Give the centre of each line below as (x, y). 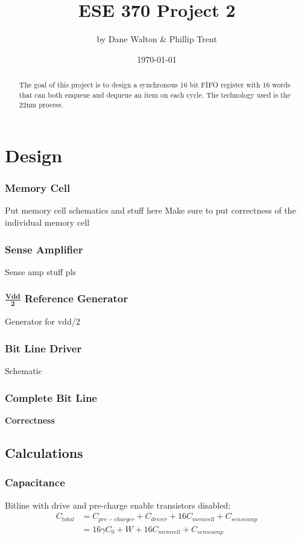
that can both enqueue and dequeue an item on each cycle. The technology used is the (155, 94)
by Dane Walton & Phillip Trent (157, 39)
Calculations (44, 453)
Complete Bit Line (51, 397)
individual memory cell (47, 222)
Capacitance (35, 482)
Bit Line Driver (43, 348)
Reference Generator (76, 298)
